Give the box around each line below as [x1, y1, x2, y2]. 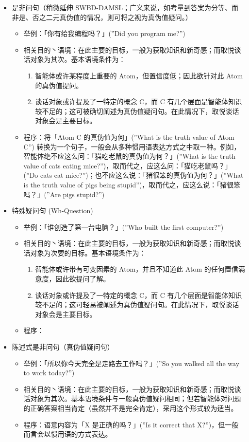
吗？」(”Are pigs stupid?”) [23, 189, 105, 199]
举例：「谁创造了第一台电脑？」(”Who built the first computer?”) [23, 221, 224, 232]
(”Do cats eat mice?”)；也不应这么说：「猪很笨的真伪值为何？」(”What [23, 170, 244, 180]
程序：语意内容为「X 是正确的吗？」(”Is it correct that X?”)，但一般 [23, 419, 239, 429]
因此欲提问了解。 [55, 274, 110, 284]
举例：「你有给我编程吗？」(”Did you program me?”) [23, 28, 185, 38]
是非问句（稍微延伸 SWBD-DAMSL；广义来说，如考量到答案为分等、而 [12, 2, 239, 12]
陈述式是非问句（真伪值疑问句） [12, 342, 114, 352]
